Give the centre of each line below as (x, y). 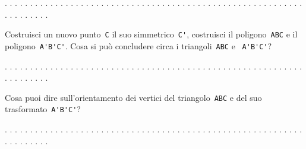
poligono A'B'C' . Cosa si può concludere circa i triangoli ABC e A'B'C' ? (138, 45)
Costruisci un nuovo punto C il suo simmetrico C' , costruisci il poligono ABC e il (151, 34)
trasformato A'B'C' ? (43, 109)
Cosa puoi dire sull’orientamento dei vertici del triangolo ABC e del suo (133, 97)
